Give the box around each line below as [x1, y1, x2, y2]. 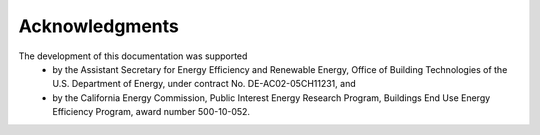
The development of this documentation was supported [18, 50, 248, 62]
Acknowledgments [18, 15, 180, 37]
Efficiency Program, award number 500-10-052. [52, 106, 250, 118]
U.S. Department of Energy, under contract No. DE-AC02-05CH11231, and [52, 78, 356, 90]
